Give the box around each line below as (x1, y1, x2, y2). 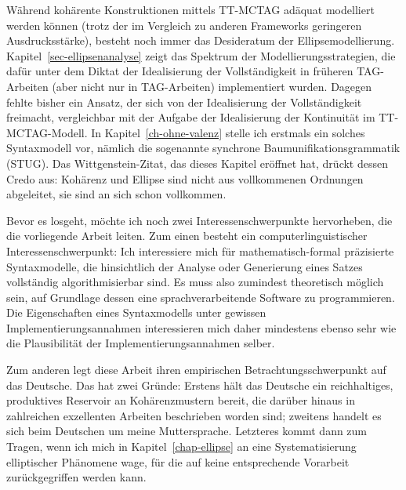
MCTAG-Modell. (6, 124, 88, 140)
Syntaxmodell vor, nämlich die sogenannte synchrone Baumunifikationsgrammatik (6, 140, 401, 156)
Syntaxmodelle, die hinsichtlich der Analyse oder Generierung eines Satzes (6, 258, 363, 274)
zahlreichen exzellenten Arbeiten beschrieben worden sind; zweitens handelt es (6, 407, 382, 423)
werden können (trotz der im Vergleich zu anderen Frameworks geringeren (6, 16, 362, 33)
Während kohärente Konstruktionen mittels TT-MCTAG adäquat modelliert (6, 2, 375, 17)
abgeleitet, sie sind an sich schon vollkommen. (6, 186, 227, 202)
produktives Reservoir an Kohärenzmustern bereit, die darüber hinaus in (6, 392, 355, 408)
